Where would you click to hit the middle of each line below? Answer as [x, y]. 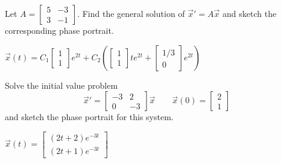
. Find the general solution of [131, 13]
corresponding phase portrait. [59, 30]
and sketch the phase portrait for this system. [89, 117]
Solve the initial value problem [62, 85]
